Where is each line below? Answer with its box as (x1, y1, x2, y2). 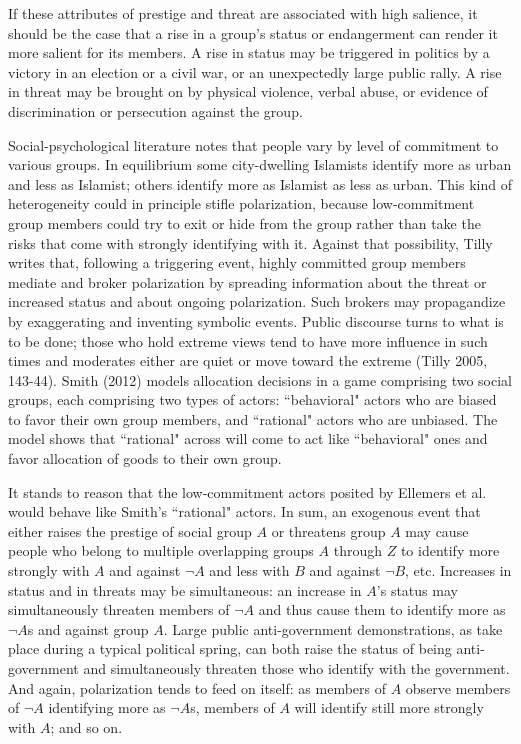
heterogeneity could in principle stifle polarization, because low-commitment (8, 193, 475, 214)
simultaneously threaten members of (8, 599, 230, 620)
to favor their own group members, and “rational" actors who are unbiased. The (8, 408, 498, 429)
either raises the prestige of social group (8, 520, 252, 541)
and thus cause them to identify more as (258, 599, 506, 620)
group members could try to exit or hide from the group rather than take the (8, 212, 481, 233)
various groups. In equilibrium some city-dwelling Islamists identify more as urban (8, 154, 512, 175)
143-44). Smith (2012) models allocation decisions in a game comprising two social (8, 369, 512, 390)
